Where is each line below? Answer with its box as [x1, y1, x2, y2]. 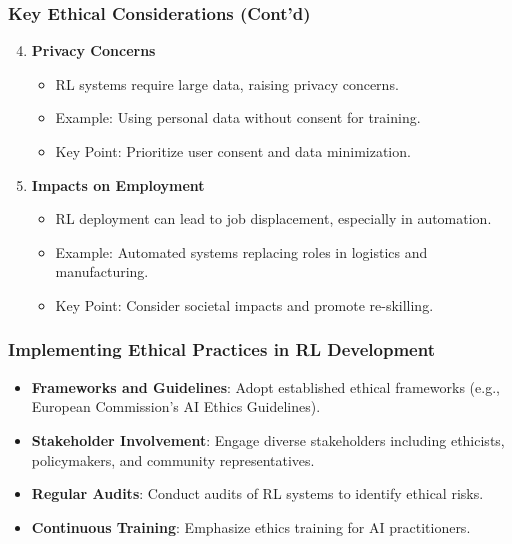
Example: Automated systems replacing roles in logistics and [55, 241, 428, 262]
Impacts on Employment [31, 174, 205, 195]
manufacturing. [55, 261, 149, 282]
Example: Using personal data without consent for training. [55, 107, 421, 128]
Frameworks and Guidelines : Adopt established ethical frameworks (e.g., [31, 376, 500, 397]
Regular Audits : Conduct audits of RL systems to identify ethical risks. [31, 483, 484, 504]
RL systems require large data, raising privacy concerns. [55, 73, 399, 94]
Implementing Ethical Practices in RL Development [8, 337, 435, 362]
